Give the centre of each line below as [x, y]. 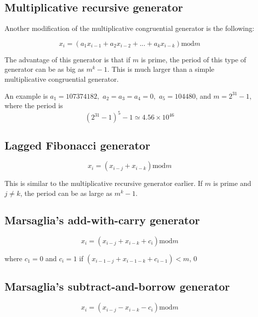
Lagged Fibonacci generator [78, 145]
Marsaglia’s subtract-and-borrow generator [117, 286]
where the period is [34, 105]
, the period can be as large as [66, 193]
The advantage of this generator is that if [68, 59]
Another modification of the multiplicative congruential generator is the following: [129, 28]
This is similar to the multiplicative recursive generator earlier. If [104, 183]
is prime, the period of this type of [194, 59]
